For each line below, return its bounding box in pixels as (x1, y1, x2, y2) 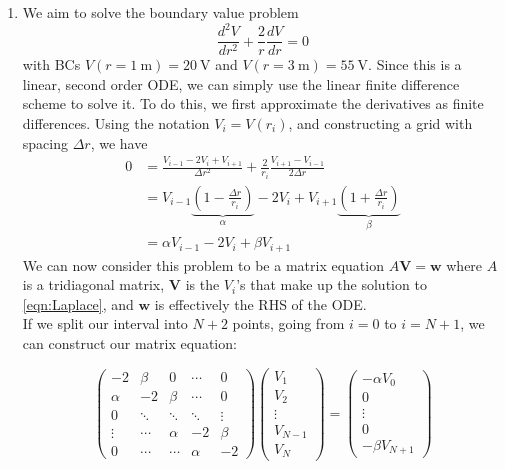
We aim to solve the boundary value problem (22, 2, 299, 22)
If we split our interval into (22, 313, 188, 334)
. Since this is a (368, 54, 462, 75)
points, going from (232, 313, 345, 334)
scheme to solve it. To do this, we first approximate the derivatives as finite (22, 93, 484, 114)
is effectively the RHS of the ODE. (154, 293, 367, 314)
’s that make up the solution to (236, 274, 427, 295)
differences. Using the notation (22, 112, 210, 133)
